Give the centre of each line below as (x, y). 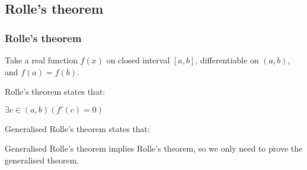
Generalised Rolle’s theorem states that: (77, 128)
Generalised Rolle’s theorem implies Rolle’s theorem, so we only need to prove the (154, 148)
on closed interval (138, 60)
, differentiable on (227, 60)
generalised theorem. (42, 160)
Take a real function (41, 60)
